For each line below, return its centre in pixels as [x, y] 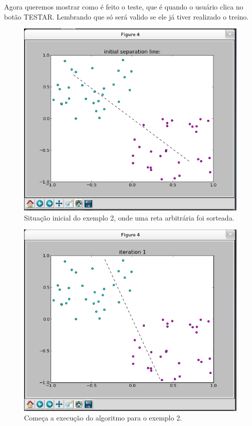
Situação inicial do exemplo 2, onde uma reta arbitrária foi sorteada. [129, 217]
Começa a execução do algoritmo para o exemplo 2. [103, 418]
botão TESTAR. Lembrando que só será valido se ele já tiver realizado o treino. [127, 16]
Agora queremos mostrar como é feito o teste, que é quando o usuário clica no [124, 7]
